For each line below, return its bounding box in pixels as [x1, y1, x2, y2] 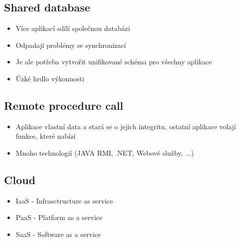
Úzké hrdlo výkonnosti [15, 73, 85, 83]
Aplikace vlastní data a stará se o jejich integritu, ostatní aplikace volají [15, 121, 236, 131]
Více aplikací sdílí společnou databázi [15, 23, 130, 33]
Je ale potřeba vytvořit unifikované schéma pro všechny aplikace [15, 56, 212, 67]
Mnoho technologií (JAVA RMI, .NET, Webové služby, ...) [15, 147, 194, 158]
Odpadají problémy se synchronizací [15, 39, 126, 50]
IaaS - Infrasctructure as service [15, 195, 113, 206]
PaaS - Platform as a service [15, 212, 103, 223]
